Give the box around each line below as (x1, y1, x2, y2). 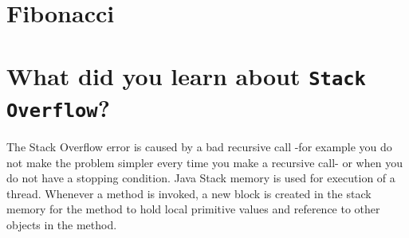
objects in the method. (6, 216, 117, 232)
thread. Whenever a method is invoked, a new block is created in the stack (6, 185, 372, 201)
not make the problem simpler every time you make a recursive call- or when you (6, 154, 403, 170)
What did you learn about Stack (6, 59, 366, 92)
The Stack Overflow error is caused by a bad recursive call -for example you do (6, 138, 392, 154)
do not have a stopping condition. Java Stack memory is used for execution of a (6, 170, 395, 186)
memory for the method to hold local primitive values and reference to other (6, 201, 380, 217)
